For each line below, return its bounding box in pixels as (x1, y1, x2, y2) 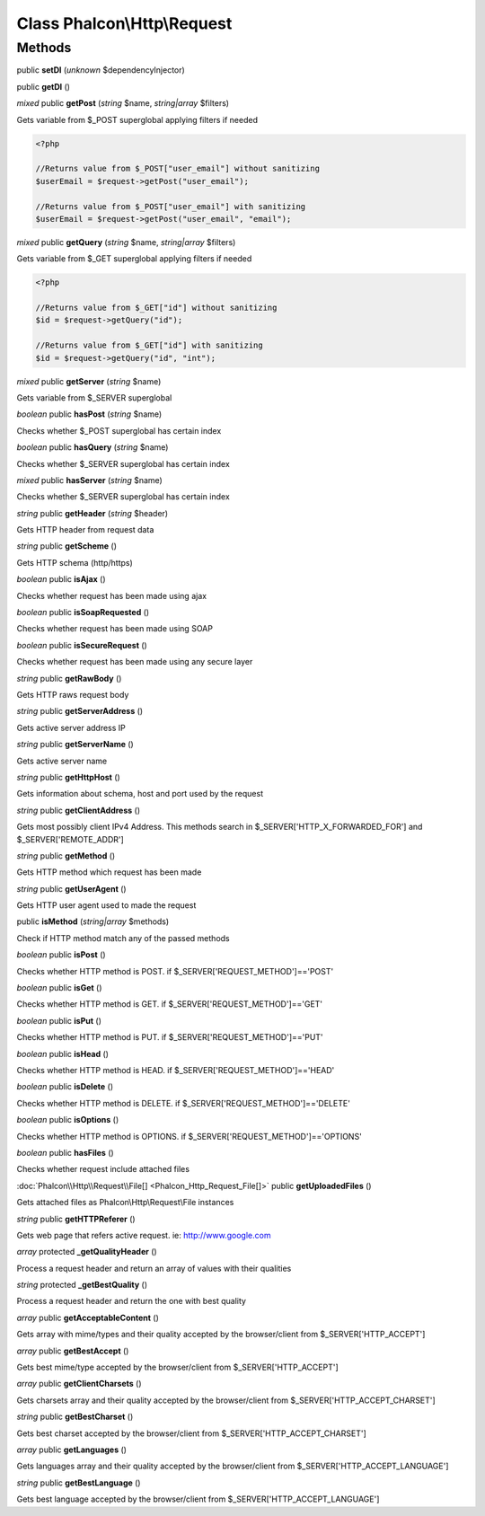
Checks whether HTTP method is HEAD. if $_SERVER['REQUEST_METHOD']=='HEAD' (16, 1064, 335, 1075)
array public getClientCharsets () (16, 1379, 143, 1389)
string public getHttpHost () (16, 771, 120, 782)
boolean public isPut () (16, 1015, 102, 1026)
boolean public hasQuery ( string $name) (16, 442, 169, 453)
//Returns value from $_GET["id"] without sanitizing (35, 303, 278, 313)
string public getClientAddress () (16, 805, 141, 815)
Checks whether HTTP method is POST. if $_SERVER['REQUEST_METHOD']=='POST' (16, 965, 334, 976)
